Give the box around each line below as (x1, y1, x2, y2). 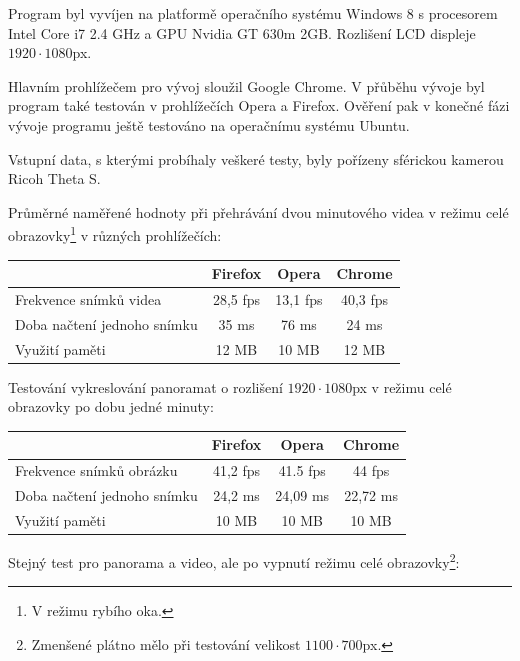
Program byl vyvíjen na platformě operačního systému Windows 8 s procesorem (8, 3, 498, 23)
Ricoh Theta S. (8, 168, 101, 189)
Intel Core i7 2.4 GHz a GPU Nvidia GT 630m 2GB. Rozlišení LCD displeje (8, 22, 476, 43)
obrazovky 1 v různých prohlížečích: (8, 222, 222, 245)
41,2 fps (212, 460, 261, 481)
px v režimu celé (352, 376, 452, 397)
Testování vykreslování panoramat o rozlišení (8, 376, 283, 397)
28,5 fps (212, 288, 261, 309)
